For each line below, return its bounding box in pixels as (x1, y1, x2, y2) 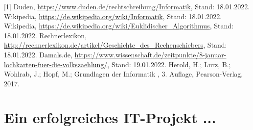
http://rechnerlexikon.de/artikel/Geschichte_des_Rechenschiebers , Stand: (4, 40, 227, 50)
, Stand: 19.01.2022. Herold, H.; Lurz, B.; (107, 59, 231, 69)
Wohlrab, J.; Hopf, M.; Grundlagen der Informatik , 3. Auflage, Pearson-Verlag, (4, 69, 243, 79)
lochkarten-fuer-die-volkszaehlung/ (4, 59, 108, 69)
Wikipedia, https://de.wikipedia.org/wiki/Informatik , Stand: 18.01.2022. (4, 11, 222, 21)
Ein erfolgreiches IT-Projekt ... (4, 107, 216, 127)
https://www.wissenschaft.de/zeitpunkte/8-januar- (74, 49, 227, 59)
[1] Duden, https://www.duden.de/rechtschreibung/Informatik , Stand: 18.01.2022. (4, 1, 250, 11)
